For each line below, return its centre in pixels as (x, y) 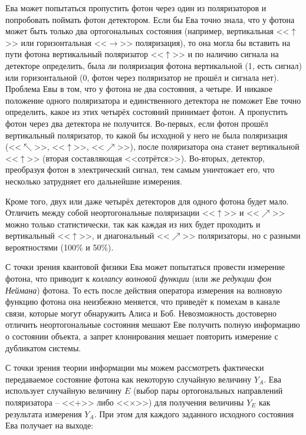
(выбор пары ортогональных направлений (208, 390)
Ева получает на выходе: (50, 425)
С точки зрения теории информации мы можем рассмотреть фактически (135, 368)
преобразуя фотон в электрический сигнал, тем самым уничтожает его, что (140, 169)
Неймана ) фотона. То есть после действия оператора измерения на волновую (144, 290)
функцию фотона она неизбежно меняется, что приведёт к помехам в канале (143, 301)
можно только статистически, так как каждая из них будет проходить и (133, 224)
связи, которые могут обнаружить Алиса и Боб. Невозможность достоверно (141, 313)
